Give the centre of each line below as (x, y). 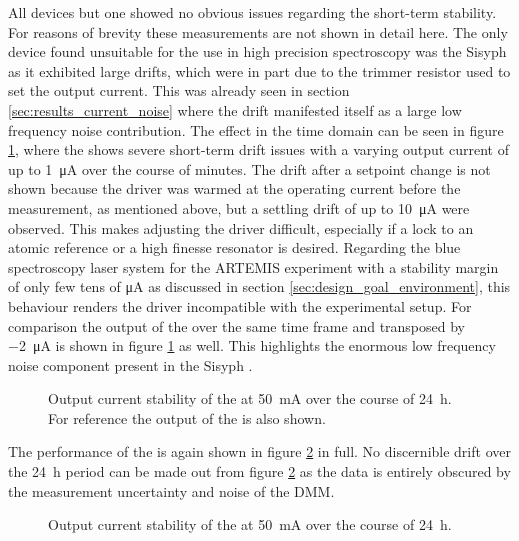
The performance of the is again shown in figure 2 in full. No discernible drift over (259, 451)
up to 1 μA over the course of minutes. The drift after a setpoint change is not (249, 168)
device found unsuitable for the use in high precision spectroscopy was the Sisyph (257, 51)
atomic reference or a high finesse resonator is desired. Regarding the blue (234, 247)
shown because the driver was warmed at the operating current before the (234, 188)
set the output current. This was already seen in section (179, 90)
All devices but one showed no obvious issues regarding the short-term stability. (252, 12)
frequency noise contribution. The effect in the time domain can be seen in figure (256, 129)
